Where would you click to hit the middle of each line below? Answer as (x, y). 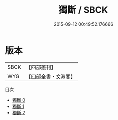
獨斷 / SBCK (83, 10)
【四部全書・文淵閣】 (51, 76)
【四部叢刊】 (41, 67)
